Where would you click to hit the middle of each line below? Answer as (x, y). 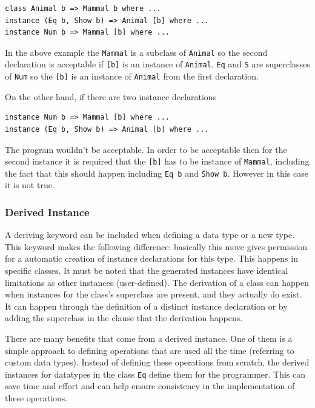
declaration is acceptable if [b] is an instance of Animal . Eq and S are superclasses (157, 64)
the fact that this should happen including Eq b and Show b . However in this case (157, 173)
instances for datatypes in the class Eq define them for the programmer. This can (155, 374)
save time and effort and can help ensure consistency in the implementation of (150, 386)
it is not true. (30, 185)
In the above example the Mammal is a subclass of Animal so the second (136, 52)
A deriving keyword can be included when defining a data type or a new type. (150, 235)
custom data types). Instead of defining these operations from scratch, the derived (157, 362)
